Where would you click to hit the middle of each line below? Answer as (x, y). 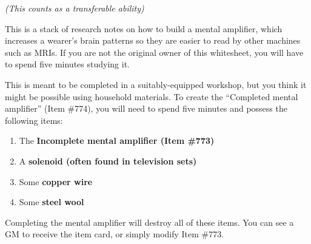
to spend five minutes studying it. (67, 64)
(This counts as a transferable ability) (75, 8)
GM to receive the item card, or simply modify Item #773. (115, 234)
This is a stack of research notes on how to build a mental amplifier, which (144, 28)
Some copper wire (56, 181)
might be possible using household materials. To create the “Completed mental (152, 96)
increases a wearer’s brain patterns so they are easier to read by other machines (153, 40)
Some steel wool (52, 202)
